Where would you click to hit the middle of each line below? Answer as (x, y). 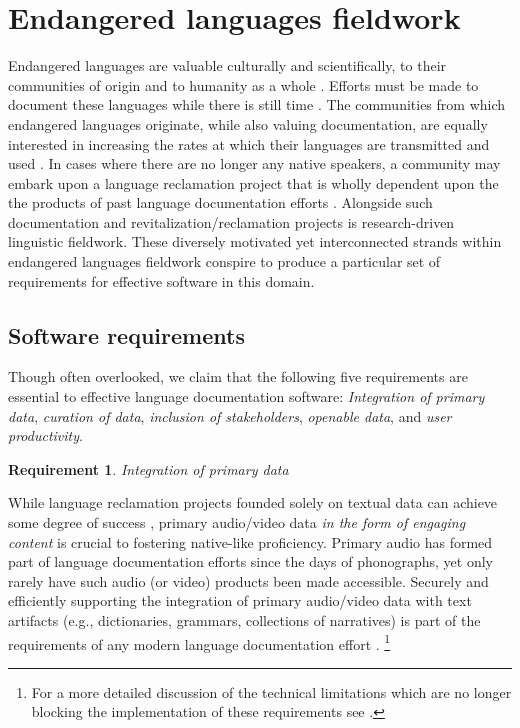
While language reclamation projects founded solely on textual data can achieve (253, 502)
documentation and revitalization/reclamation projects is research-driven (231, 221)
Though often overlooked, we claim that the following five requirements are (238, 376)
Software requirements (126, 334)
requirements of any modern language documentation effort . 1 (199, 642)
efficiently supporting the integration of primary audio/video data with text (240, 600)
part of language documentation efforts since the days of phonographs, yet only (251, 561)
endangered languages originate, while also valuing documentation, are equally (248, 123)
